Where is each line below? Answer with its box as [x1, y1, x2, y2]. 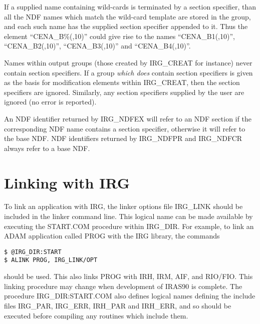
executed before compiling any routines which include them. [4, 310, 188, 320]
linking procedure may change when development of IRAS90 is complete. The [4, 280, 242, 291]
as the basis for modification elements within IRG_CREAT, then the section [4, 77, 240, 87]
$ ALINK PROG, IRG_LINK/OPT [4, 256, 98, 264]
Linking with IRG [4, 172, 130, 192]
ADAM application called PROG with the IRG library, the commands [4, 230, 220, 241]
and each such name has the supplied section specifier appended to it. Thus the [4, 21, 248, 31]
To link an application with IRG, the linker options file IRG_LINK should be [4, 201, 243, 211]
